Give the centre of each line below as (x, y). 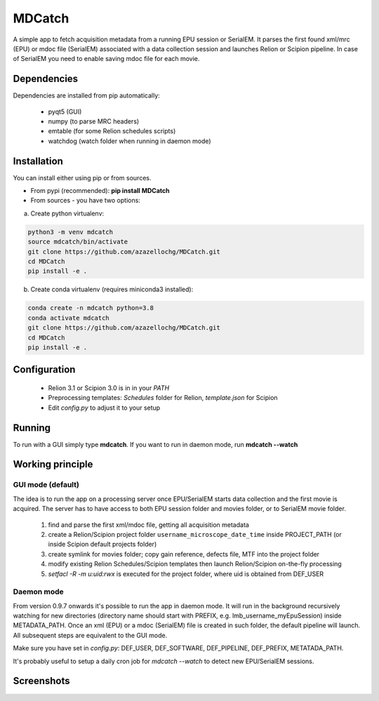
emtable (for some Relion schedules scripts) (112, 131)
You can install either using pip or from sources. (82, 178)
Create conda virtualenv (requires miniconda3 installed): (112, 289)
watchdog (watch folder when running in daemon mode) (129, 141)
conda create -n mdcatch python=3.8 (91, 308)
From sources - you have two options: (85, 201)
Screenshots (41, 681)
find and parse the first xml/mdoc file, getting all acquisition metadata (148, 525)
